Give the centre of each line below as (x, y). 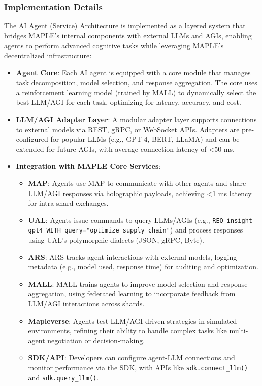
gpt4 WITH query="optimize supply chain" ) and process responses (136, 230)
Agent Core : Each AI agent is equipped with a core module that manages (133, 72)
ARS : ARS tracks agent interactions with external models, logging (133, 257)
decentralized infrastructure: (48, 55)
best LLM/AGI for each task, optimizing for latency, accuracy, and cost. (128, 102)
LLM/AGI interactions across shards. (86, 303)
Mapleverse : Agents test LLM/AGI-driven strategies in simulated (133, 320)
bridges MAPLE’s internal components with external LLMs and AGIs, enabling (128, 35)
